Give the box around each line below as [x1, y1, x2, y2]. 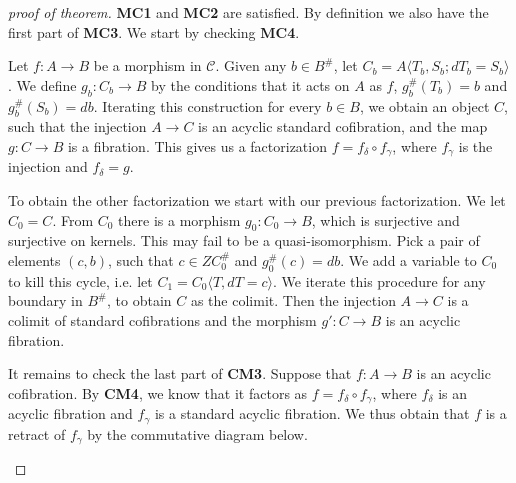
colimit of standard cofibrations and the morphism [8, 309, 317, 330]
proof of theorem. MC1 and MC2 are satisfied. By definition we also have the [8, 2, 489, 22]
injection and [8, 156, 88, 177]
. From [52, 209, 94, 230]
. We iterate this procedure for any [272, 270, 486, 291]
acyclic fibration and [8, 403, 133, 424]
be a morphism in [93, 55, 202, 76]
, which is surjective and [311, 209, 460, 230]
